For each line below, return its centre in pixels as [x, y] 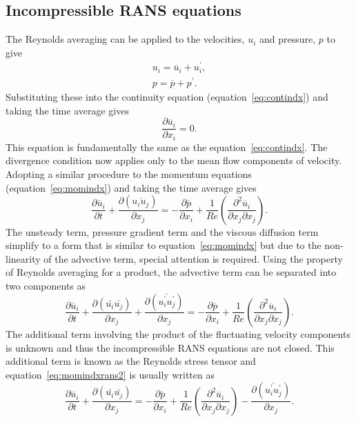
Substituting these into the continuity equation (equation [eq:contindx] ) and [167, 97]
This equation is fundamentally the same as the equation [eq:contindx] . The [167, 147]
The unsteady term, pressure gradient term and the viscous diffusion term [162, 231]
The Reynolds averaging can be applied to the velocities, [125, 39]
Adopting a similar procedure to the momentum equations [129, 173]
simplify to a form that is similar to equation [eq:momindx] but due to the [164, 245]
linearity [23, 258]
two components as [46, 285]
